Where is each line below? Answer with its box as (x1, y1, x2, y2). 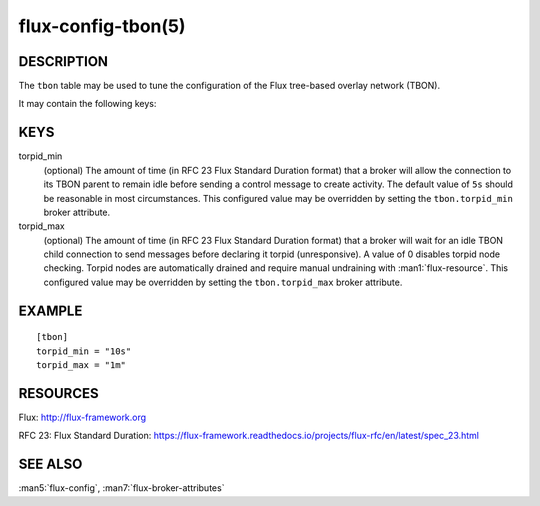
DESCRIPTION (18, 53, 109, 70)
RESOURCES (18, 385, 99, 402)
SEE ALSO (18, 456, 83, 473)
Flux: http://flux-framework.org (18, 411, 147, 423)
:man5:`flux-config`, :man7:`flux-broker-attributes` (18, 482, 225, 494)
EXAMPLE (18, 302, 83, 319)
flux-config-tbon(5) (18, 15, 186, 37)
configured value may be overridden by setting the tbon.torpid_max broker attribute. (43, 276, 403, 288)
